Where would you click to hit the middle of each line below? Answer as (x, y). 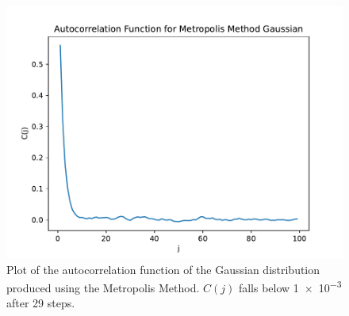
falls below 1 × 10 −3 (290, 286)
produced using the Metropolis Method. (103, 287)
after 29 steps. (41, 303)
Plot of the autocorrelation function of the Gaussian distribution (163, 269)
